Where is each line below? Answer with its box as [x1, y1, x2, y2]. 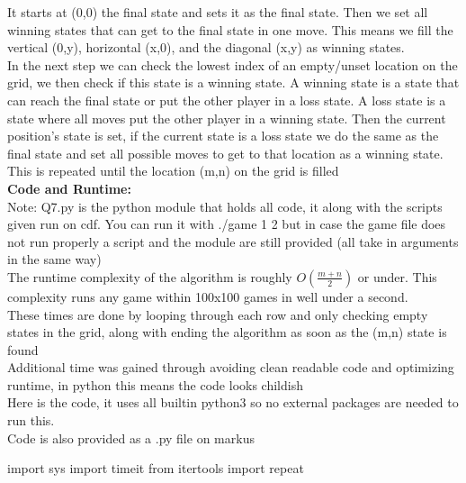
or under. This [357, 267, 437, 286]
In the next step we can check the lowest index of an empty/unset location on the [7, 55, 458, 74]
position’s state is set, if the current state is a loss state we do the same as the [7, 126, 439, 145]
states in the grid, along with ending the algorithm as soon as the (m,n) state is [7, 323, 447, 342]
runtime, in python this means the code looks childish [7, 375, 303, 394]
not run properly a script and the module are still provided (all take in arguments [7, 232, 459, 251]
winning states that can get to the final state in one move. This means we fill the [7, 20, 453, 39]
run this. [7, 411, 55, 430]
